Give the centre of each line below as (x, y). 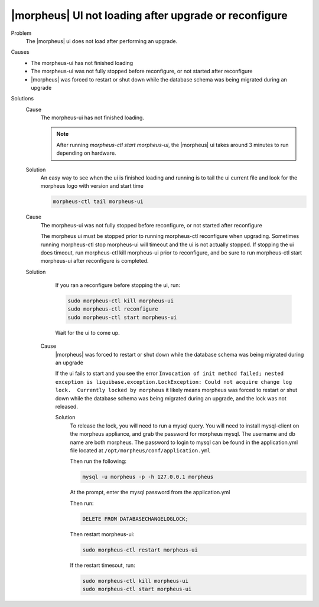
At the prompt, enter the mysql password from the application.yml (150, 492)
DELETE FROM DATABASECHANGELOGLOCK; (136, 519)
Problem (21, 33)
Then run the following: (98, 461)
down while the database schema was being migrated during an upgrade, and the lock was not (171, 398)
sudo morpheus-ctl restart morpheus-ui (140, 550)
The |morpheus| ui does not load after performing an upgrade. (102, 41)
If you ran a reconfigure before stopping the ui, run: (118, 285)
